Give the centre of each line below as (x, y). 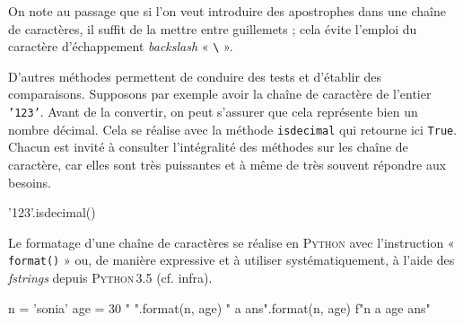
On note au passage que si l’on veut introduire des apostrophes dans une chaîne (227, 11)
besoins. (30, 182)
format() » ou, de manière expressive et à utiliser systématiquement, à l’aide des (231, 260)
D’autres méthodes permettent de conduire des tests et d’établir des (195, 76)
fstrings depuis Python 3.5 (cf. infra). (110, 277)
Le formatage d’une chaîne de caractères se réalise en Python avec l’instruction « (231, 242)
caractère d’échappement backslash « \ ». (121, 46)
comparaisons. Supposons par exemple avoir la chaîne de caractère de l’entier (220, 94)
